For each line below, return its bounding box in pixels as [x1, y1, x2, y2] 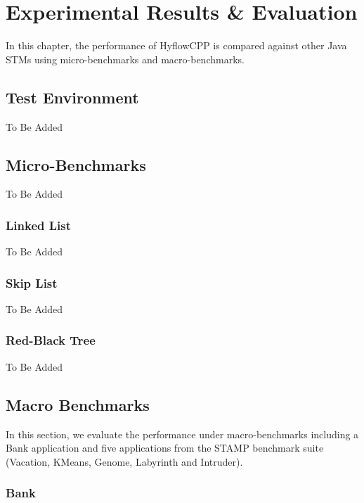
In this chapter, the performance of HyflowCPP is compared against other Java [6, 38, 347, 53]
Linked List [6, 216, 72, 234]
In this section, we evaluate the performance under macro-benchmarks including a [6, 426, 359, 441]
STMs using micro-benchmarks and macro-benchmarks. [6, 51, 245, 66]
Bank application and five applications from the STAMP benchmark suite [6, 440, 324, 455]
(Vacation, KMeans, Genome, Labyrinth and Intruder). [6, 454, 243, 469]
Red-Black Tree [6, 331, 96, 349]
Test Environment [6, 86, 139, 108]
